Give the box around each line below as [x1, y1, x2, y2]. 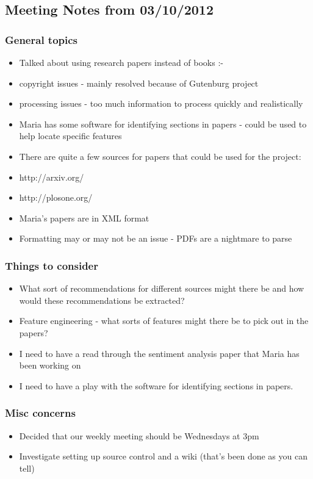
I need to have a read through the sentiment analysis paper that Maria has [19, 347, 300, 359]
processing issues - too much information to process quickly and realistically [19, 97, 303, 110]
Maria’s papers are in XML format [19, 211, 149, 224]
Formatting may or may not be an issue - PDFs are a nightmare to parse [19, 232, 292, 245]
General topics [5, 32, 78, 47]
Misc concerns [5, 405, 76, 420]
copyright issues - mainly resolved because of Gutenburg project [19, 76, 259, 89]
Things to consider [5, 258, 98, 273]
